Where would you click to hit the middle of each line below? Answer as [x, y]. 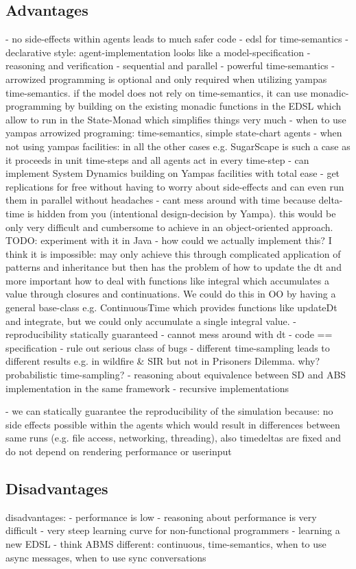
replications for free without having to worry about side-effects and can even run [175, 186]
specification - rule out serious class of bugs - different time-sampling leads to [168, 347]
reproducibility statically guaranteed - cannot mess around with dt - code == [169, 334]
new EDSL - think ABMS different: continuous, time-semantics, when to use [166, 544]
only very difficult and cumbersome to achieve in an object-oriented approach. [169, 227]
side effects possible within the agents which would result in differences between [173, 424]
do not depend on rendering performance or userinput [119, 451]
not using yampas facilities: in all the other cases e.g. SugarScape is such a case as [178, 146]
